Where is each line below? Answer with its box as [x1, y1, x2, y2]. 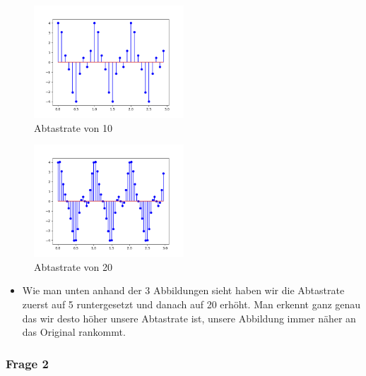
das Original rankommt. [22, 325, 126, 339]
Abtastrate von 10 [34, 120, 112, 135]
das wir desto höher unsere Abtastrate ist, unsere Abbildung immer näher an [22, 310, 356, 325]
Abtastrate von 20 [34, 259, 112, 274]
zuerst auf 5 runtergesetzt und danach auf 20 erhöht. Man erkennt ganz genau [22, 296, 361, 311]
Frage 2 [6, 354, 49, 372]
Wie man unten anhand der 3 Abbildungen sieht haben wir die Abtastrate [22, 283, 345, 298]
